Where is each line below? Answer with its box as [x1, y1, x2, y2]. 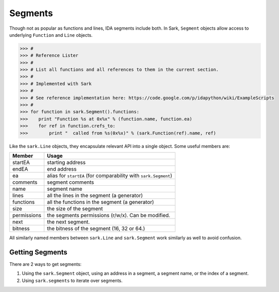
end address [47, 165, 77, 172]
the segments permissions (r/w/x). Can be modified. [47, 211, 170, 218]
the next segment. [47, 218, 90, 225]
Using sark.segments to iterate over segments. [22, 277, 123, 283]
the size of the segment [47, 205, 103, 212]
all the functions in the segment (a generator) [47, 198, 154, 205]
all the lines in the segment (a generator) [47, 192, 143, 199]
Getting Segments [9, 248, 68, 256]
